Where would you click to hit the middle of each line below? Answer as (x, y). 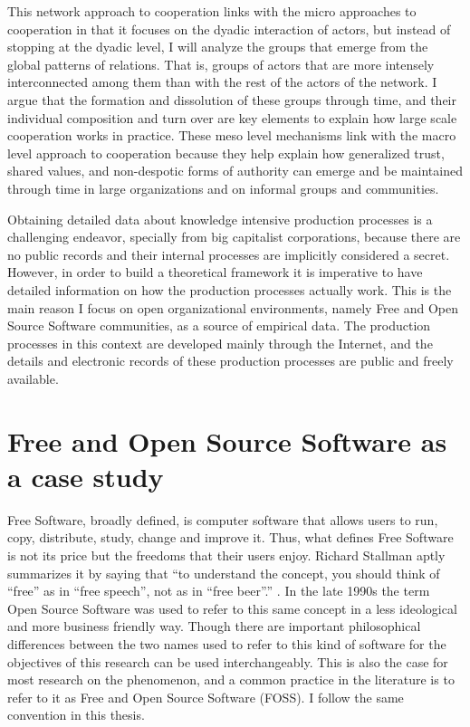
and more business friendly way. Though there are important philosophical (214, 626)
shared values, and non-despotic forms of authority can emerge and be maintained (235, 171)
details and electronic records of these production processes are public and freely (230, 361)
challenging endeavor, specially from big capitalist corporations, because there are (234, 237)
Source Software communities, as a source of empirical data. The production (219, 325)
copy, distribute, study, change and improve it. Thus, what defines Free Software (230, 537)
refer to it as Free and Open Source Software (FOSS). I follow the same (206, 697)
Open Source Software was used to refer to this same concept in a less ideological (232, 608)
